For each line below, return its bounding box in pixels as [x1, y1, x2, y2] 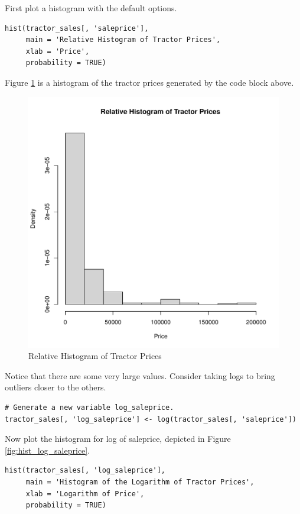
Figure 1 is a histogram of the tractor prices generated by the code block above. [5, 76, 294, 88]
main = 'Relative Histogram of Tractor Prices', [25, 35, 221, 44]
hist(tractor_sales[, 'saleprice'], [5, 24, 149, 33]
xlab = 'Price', [25, 47, 90, 56]
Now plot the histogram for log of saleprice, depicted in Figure [5, 432, 231, 445]
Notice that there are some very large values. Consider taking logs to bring [5, 369, 275, 382]
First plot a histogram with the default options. [5, 2, 177, 14]
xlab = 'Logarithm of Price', [25, 489, 145, 498]
